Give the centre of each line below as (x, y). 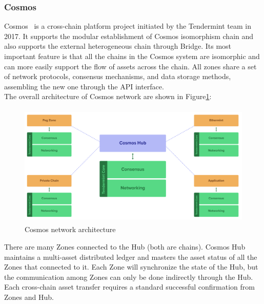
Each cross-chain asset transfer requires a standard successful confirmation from (129, 287)
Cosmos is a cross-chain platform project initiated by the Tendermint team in (128, 26)
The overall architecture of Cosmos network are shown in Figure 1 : (108, 96)
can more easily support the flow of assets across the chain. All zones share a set (130, 66)
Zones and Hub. (29, 297)
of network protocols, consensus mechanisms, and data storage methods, (118, 76)
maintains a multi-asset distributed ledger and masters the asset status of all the (131, 256)
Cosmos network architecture (70, 229)
